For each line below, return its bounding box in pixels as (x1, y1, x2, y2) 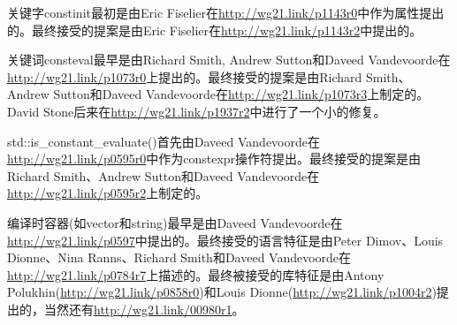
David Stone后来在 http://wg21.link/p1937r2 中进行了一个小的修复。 (7, 102, 386, 120)
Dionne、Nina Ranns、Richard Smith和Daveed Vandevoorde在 (7, 248, 352, 267)
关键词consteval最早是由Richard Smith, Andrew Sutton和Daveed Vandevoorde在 (7, 50, 451, 69)
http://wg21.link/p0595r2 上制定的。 (7, 184, 209, 202)
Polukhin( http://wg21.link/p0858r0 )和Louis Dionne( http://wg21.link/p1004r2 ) (7, 283, 437, 301)
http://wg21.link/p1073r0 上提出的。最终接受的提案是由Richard (7, 67, 362, 86)
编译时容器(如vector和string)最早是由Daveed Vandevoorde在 (7, 213, 343, 231)
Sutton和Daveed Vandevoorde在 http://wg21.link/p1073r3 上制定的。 (53, 85, 430, 103)
